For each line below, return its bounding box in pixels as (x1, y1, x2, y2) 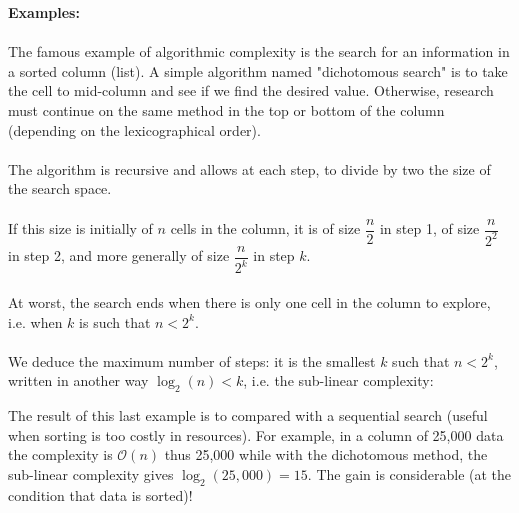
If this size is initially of (8, 218, 153, 238)
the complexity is (8, 444, 113, 465)
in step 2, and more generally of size (8, 245, 230, 266)
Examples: (8, 2, 80, 22)
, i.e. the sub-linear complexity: (243, 370, 434, 391)
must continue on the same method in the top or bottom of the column (8, 99, 445, 120)
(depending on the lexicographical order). (8, 119, 261, 140)
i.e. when (8, 311, 63, 332)
